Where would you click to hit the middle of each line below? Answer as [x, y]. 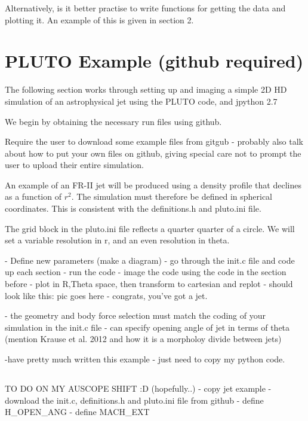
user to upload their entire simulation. [74, 165]
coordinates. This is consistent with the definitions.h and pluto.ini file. [133, 208]
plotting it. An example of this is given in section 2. [99, 19]
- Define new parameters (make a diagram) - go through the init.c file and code [150, 260]
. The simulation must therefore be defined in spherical [172, 196]
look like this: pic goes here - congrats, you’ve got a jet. [106, 295]
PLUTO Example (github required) [154, 61]
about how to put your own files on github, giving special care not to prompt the [153, 153]
